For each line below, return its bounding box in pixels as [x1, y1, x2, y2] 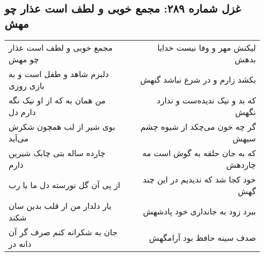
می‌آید [9, 132, 29, 144]
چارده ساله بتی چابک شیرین [9, 147, 105, 159]
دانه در [9, 237, 31, 249]
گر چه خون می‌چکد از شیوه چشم [140, 120, 256, 132]
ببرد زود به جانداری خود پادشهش [143, 205, 256, 217]
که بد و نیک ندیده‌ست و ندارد [157, 94, 256, 106]
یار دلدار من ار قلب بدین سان [9, 199, 111, 211]
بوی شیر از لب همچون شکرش [9, 120, 116, 132]
